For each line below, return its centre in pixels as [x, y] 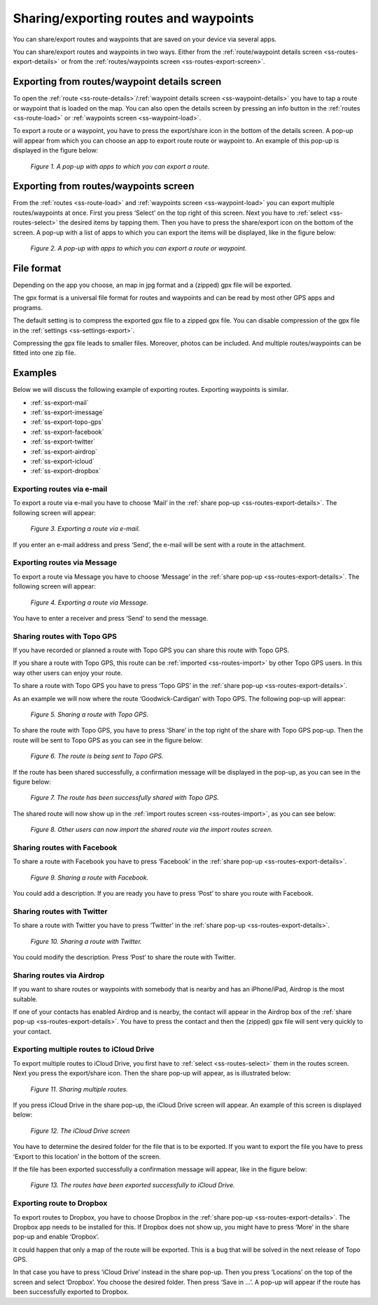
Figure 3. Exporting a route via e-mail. [85, 529]
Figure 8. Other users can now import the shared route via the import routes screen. [152, 830]
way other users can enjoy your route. [68, 672]
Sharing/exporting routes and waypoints [134, 18]
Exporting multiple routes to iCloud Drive [84, 1050]
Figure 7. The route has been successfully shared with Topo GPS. [125, 798]
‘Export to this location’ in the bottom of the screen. [87, 1156]
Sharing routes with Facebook [65, 847]
